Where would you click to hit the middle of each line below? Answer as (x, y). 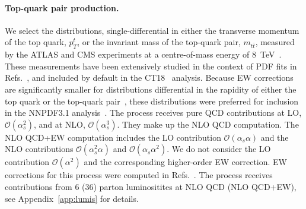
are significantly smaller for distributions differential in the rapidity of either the (151, 89)
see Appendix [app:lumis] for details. (72, 198)
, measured (275, 42)
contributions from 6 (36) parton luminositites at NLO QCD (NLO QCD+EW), (151, 186)
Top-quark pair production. (62, 7)
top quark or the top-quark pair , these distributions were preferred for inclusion (152, 101)
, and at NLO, (59, 124)
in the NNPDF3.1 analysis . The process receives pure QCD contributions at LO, (153, 113)
